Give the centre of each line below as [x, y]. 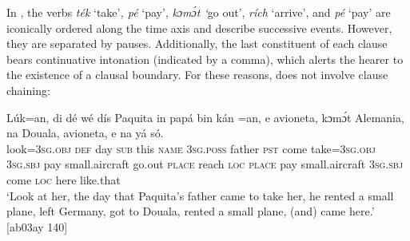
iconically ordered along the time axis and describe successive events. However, [199, 28]
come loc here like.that [64, 179]
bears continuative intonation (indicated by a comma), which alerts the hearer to [205, 59]
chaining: [28, 90]
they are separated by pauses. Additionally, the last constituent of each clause [197, 43]
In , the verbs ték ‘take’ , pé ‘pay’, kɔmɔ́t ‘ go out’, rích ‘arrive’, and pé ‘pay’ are [199, 12]
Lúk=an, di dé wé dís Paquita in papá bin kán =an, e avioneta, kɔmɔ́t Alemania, [205, 117]
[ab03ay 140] [37, 226]
